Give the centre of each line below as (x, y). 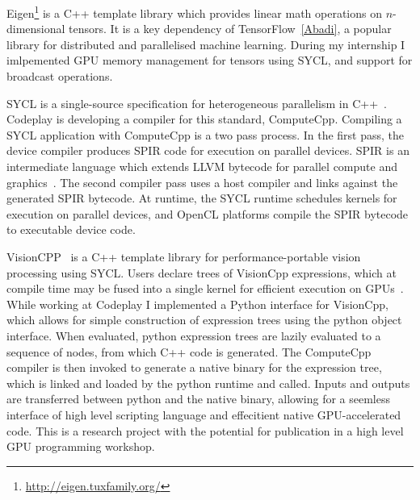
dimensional (36, 29)
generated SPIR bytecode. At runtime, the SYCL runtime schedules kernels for (202, 198)
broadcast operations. (60, 76)
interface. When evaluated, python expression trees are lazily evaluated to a (194, 335)
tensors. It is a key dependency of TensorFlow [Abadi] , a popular (230, 29)
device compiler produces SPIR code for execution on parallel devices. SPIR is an (208, 150)
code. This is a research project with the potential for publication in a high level (205, 430)
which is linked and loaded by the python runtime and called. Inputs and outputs (208, 383)
